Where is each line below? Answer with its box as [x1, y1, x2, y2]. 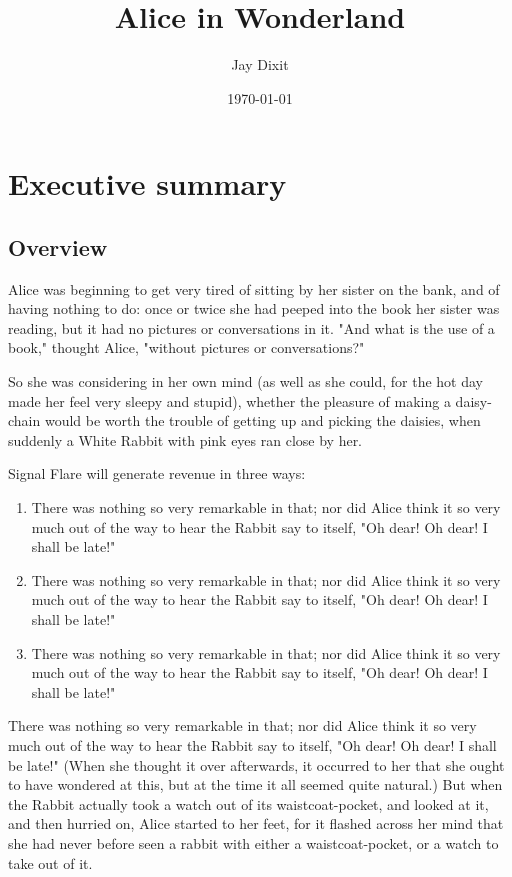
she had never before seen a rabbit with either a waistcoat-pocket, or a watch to [8, 832, 499, 853]
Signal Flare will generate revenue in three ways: [8, 463, 306, 484]
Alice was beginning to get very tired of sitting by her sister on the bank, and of [8, 278, 500, 299]
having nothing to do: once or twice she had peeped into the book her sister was [8, 298, 500, 319]
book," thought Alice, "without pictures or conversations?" [8, 337, 365, 358]
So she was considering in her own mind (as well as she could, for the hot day [8, 371, 483, 392]
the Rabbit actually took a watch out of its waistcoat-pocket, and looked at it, [8, 793, 489, 814]
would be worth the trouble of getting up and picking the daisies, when [44, 410, 481, 431]
